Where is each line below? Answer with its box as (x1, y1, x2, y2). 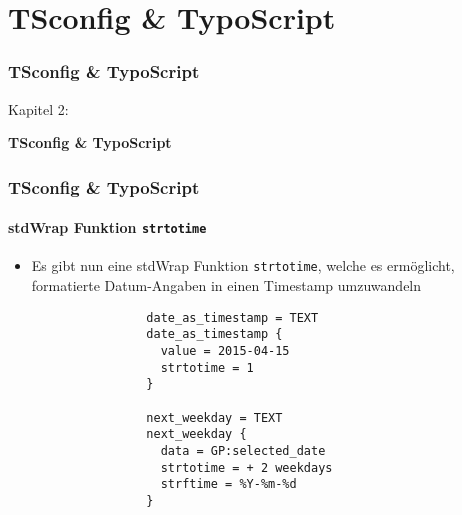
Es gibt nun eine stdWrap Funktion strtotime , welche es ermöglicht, (31, 255, 455, 276)
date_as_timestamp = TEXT (146, 310, 319, 325)
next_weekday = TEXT (146, 410, 283, 425)
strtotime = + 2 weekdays (160, 460, 333, 475)
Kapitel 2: (8, 98, 69, 119)
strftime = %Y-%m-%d (160, 477, 297, 492)
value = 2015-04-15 (160, 344, 290, 359)
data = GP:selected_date (160, 443, 326, 458)
